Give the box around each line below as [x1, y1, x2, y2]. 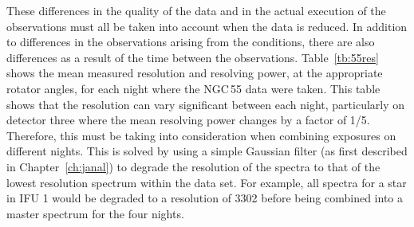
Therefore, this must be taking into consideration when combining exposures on [6, 127, 396, 143]
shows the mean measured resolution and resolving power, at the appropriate [6, 65, 383, 81]
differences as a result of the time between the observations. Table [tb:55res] [6, 49, 379, 65]
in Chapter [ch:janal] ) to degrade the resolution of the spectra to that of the [6, 158, 380, 174]
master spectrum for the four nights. [6, 205, 184, 221]
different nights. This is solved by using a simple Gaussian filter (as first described [6, 143, 408, 159]
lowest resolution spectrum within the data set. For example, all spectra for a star [6, 174, 407, 190]
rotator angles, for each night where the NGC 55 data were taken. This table [6, 80, 380, 96]
